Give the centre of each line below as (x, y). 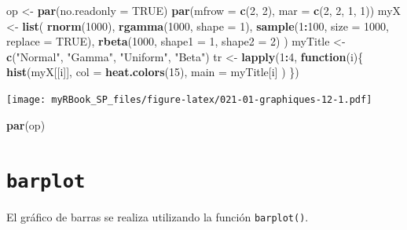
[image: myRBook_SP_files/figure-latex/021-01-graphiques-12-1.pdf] (189, 99)
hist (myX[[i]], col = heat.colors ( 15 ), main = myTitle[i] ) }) (153, 72)
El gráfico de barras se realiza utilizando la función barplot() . (158, 217)
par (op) (26, 124)
